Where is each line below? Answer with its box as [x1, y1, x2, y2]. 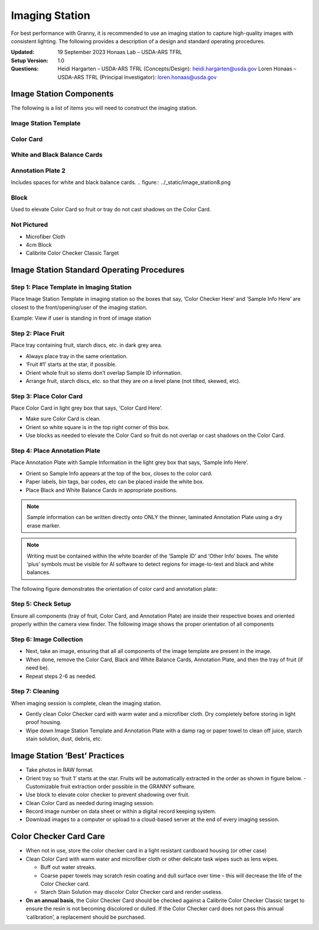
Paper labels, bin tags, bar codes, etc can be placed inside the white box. [25, 478, 204, 485]
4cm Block [25, 241, 52, 248]
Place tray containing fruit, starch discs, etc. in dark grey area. [11, 342, 162, 349]
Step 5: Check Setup [11, 600, 71, 608]
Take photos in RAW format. [25, 767, 94, 774]
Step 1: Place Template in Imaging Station [11, 283, 132, 291]
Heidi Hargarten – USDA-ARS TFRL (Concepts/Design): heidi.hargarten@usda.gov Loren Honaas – [57, 65, 297, 72]
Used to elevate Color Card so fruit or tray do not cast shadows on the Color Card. [11, 206, 211, 213]
